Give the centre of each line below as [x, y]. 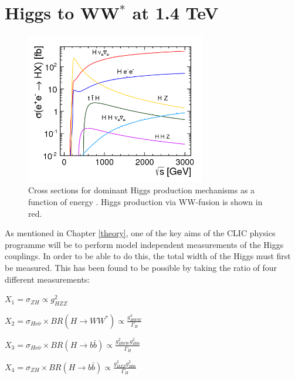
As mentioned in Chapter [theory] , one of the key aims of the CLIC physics [140, 233]
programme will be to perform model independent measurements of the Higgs [144, 244]
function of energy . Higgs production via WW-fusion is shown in [145, 201]
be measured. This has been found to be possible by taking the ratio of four [141, 267]
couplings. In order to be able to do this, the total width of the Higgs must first [148, 256]
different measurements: [48, 279]
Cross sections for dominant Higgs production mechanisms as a [142, 190]
